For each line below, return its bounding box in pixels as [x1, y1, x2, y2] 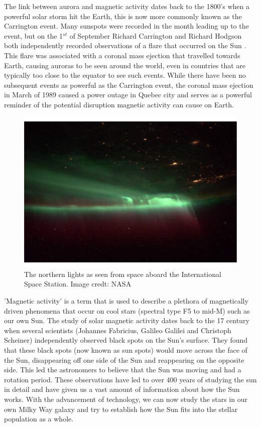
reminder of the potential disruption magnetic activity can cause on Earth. [4, 99, 234, 109]
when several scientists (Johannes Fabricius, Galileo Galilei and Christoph [4, 325, 231, 335]
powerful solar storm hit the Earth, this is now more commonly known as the [4, 11, 242, 21]
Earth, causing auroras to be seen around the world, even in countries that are [4, 60, 246, 70]
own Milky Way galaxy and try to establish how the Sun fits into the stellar [4, 403, 238, 414]
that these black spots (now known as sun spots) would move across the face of [4, 344, 247, 355]
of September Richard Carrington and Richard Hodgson [69, 30, 242, 41]
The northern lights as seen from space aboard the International [24, 268, 221, 279]
